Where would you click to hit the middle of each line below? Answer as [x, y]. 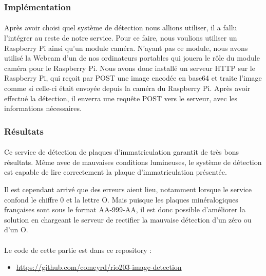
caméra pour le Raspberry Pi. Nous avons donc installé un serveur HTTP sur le [130, 68]
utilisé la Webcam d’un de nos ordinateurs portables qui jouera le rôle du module [132, 58]
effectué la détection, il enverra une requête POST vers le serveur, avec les [121, 98]
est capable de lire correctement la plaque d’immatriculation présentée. [116, 172]
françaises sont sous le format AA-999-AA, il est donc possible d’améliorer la [125, 209]
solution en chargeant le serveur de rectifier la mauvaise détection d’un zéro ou [128, 219]
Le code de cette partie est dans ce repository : [78, 250]
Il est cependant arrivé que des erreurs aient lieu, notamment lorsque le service [128, 189]
